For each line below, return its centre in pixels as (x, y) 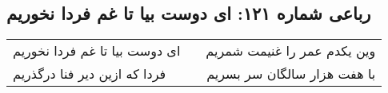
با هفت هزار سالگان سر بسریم (291, 74)
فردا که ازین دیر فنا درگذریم (90, 74)
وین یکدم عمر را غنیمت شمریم (291, 51)
